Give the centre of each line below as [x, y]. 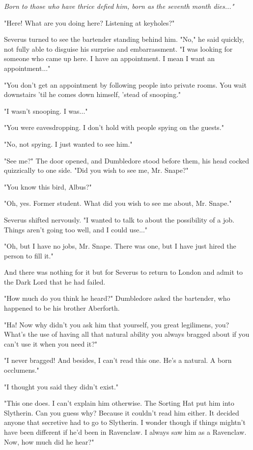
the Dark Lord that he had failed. [55, 281]
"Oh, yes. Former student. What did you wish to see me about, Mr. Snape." [118, 203]
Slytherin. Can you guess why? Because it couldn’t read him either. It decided [122, 412]
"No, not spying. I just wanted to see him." [68, 144]
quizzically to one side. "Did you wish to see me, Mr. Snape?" [96, 170]
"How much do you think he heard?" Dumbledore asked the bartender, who [117, 298]
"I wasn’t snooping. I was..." [46, 111]
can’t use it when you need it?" [51, 343]
